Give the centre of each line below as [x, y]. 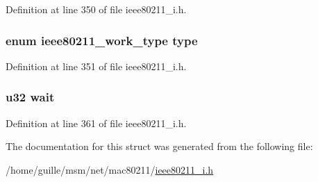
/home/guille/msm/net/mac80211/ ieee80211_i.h [110, 169]
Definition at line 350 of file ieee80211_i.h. [96, 9]
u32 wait [30, 97]
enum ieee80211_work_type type [102, 40]
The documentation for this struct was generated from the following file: [159, 146]
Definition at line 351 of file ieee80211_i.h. [96, 66]
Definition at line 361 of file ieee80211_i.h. [96, 123]
